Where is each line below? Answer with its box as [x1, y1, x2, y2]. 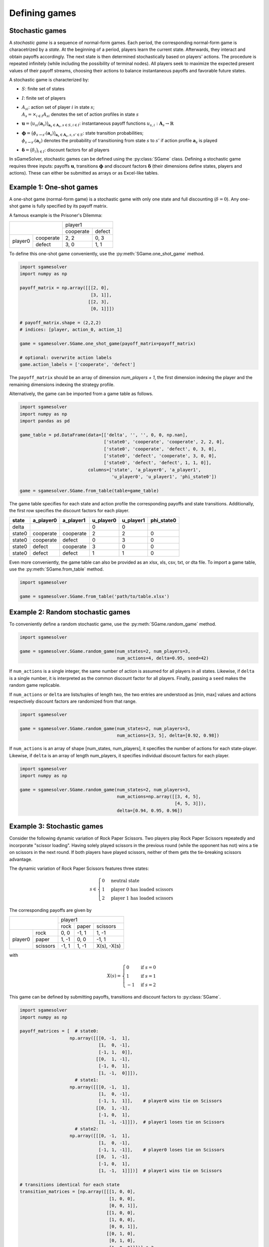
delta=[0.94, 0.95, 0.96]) [117, 808, 183, 813]
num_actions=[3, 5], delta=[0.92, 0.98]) [117, 733, 220, 738]
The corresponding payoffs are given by [9, 907, 92, 913]
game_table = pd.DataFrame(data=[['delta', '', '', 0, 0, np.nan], [19, 432, 188, 437]
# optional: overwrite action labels [19, 355, 112, 361]
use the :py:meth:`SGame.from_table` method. [9, 566, 104, 572]
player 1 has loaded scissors [111, 895, 174, 901]
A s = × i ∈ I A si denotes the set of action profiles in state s [21, 111, 139, 118]
